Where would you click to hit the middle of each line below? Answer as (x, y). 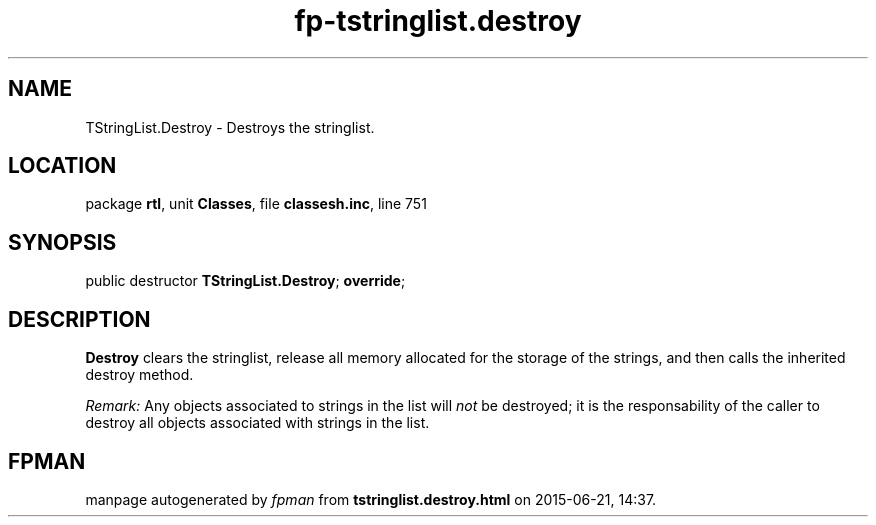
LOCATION (62, 166)
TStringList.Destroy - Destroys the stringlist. (230, 127)
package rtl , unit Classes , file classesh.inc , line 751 (256, 204)
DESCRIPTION (79, 319)
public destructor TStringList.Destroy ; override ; (245, 281)
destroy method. (139, 375)
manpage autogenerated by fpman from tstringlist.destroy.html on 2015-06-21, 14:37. (371, 499)
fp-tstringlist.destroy (438, 21)
